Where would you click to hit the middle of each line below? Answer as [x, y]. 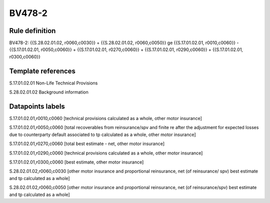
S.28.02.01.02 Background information [49, 92]
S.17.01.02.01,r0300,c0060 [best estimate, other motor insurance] [76, 162]
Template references [42, 71]
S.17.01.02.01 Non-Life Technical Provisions [53, 83]
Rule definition [32, 31]
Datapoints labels [37, 106]
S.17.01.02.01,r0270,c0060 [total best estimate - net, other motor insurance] [87, 144]
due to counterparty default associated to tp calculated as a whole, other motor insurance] [102, 134]
